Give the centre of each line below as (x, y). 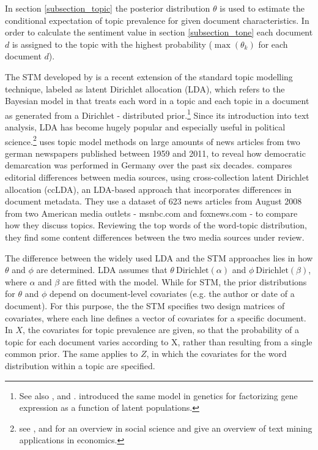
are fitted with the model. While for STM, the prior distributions (184, 281)
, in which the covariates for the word (216, 354)
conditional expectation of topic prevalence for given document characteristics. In (157, 20)
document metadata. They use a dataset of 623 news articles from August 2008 (153, 201)
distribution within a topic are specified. (80, 365)
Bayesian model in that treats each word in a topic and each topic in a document (157, 101)
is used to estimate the (262, 8)
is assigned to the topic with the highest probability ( (112, 44)
